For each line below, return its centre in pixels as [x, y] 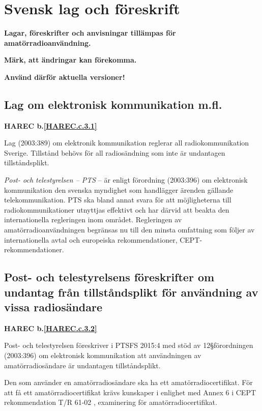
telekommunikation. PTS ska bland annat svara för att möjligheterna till [118, 200]
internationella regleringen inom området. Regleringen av [93, 219]
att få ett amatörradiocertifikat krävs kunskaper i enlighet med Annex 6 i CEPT [130, 392]
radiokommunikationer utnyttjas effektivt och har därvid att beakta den [117, 209]
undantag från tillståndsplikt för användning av [131, 292]
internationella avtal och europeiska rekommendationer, [91, 239]
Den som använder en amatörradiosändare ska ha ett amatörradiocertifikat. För [128, 382]
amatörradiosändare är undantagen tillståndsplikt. [82, 365]
